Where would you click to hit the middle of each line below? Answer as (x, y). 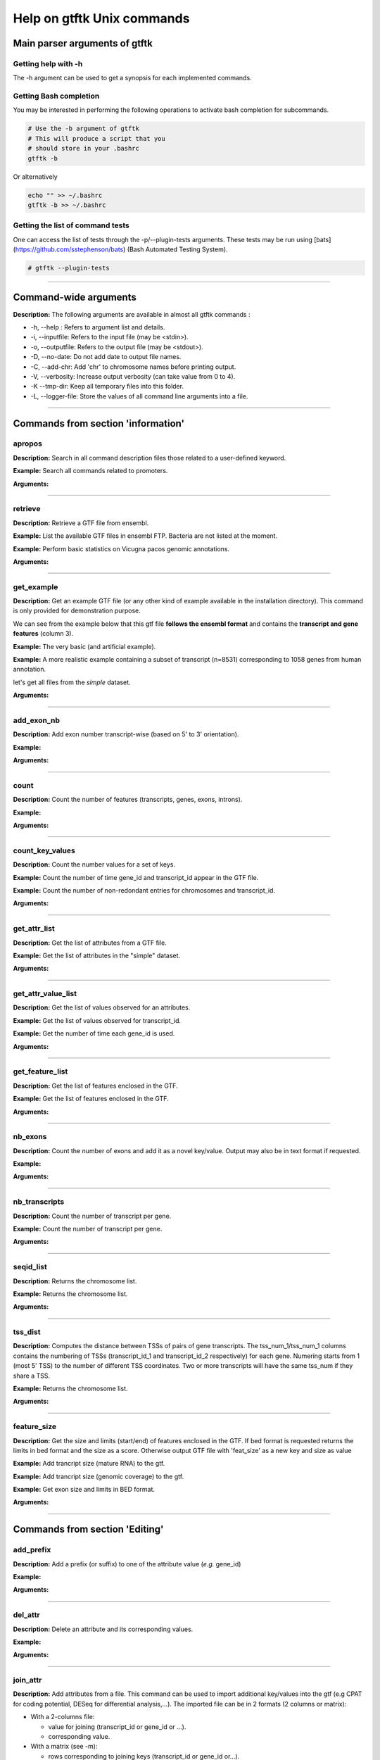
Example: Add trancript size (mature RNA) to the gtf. (89, 1464)
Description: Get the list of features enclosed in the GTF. (96, 1086)
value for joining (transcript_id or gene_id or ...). (117, 1727)
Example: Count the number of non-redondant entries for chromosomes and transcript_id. (144, 890)
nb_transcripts (39, 1202)
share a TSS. (32, 1376)
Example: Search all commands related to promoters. (90, 471)
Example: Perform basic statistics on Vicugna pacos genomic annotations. (121, 548)
